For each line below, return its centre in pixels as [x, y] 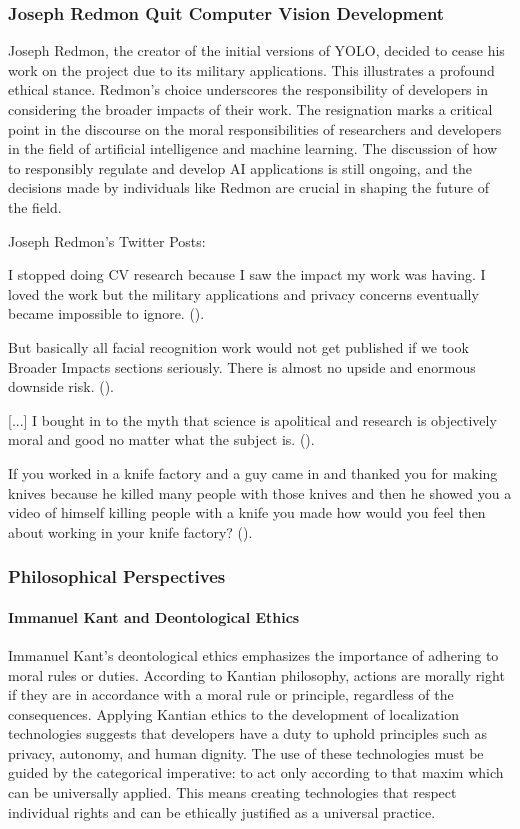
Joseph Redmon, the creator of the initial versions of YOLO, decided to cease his [256, 50]
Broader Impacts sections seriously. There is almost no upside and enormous [242, 366]
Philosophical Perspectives [117, 576]
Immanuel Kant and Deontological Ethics [154, 616]
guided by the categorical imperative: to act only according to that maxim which [256, 772]
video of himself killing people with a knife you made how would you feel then [247, 512]
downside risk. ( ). [61, 386]
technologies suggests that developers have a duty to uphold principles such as [248, 733]
